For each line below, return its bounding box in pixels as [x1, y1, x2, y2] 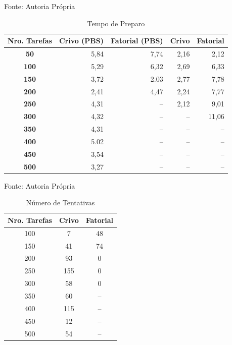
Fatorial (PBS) [111, 35, 163, 46]
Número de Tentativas [26, 197, 95, 208]
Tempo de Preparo [87, 18, 145, 28]
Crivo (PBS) [59, 35, 104, 46]
